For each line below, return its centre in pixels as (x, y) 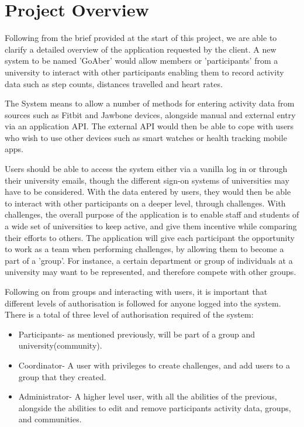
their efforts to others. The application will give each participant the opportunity (150, 237)
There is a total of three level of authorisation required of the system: (129, 314)
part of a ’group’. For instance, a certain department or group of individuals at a (149, 260)
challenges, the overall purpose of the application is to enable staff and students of (152, 214)
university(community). (60, 345)
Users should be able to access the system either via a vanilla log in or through (146, 169)
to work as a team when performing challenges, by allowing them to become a (144, 249)
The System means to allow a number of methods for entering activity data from (150, 103)
